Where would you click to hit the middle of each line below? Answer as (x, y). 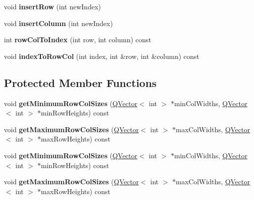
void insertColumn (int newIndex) (59, 23)
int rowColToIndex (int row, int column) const (78, 40)
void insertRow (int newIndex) (52, 6)
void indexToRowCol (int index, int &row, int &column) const (102, 56)
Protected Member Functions (80, 82)
